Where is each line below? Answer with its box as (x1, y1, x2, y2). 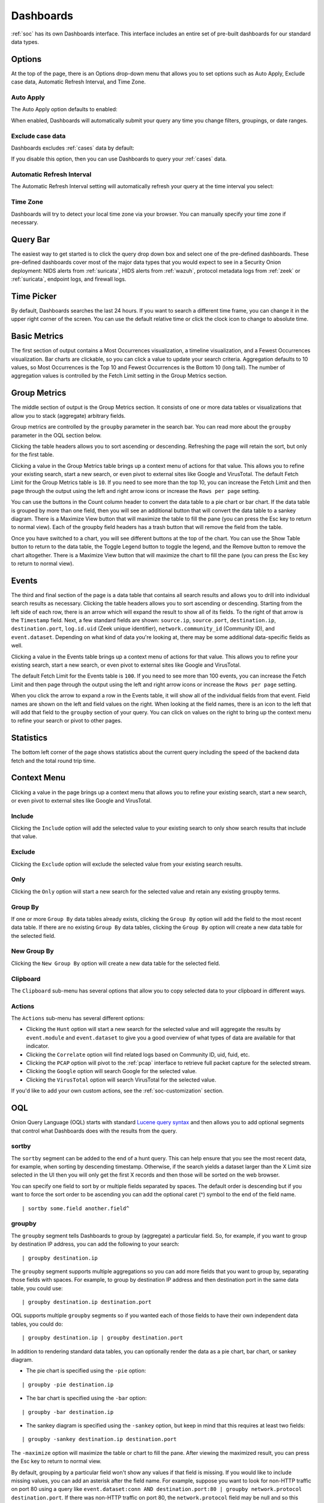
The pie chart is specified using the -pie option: (26, 1367, 146, 1374)
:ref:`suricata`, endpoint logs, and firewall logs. (11, 275, 127, 283)
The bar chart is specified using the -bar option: (26, 1395, 147, 1402)
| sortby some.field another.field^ (22, 1205, 130, 1211)
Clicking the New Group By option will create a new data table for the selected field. (11, 960, 220, 967)
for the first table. (11, 451, 54, 458)
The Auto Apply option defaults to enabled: (11, 106, 118, 113)
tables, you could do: (11, 1320, 63, 1327)
